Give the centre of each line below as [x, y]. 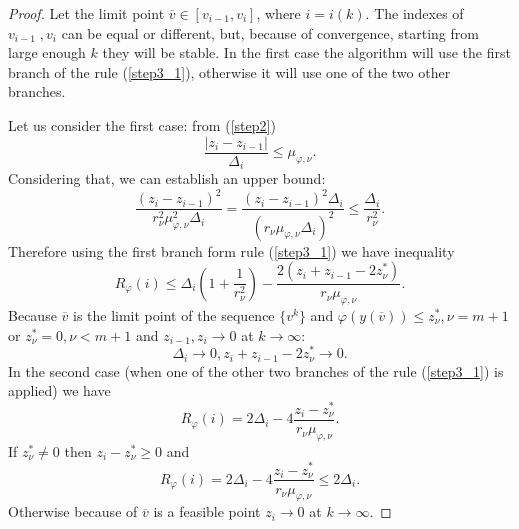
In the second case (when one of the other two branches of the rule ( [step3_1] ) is [256, 370]
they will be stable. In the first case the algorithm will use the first [306, 52]
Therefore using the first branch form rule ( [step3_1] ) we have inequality [231, 250]
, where [278, 13]
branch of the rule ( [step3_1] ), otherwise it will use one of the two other [229, 71]
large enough [47, 52]
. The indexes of [414, 13]
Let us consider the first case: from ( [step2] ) [142, 124]
